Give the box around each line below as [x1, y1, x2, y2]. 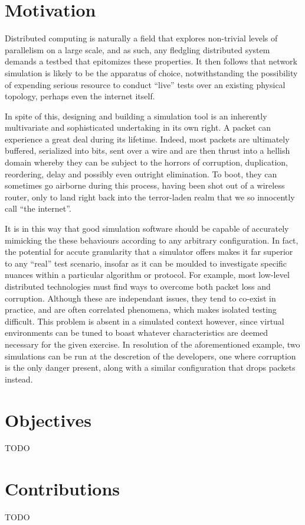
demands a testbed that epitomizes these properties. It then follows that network [5, 55, 297, 67]
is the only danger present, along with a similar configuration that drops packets [5, 361, 296, 374]
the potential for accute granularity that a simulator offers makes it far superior [5, 245, 293, 258]
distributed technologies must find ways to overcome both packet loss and [5, 280, 271, 292]
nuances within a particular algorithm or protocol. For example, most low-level [5, 268, 290, 281]
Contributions [5, 477, 120, 501]
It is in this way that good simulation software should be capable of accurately [5, 222, 289, 235]
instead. [5, 372, 33, 385]
